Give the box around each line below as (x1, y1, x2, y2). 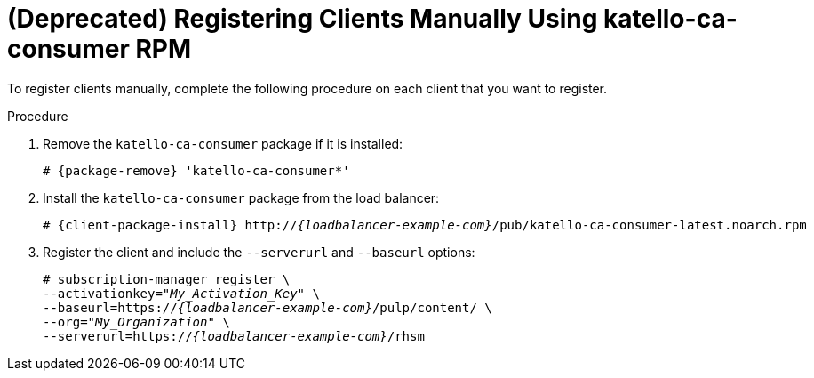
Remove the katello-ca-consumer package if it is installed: (43, 135, 403, 151)
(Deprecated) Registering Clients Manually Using (7, 4, 598, 34)
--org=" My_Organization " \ (43, 314, 230, 329)
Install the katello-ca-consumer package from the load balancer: (43, 189, 440, 205)
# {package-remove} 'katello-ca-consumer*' (43, 163, 350, 178)
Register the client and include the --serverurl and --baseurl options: (43, 244, 475, 260)
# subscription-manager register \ (43, 271, 291, 286)
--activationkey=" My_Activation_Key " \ (43, 286, 320, 301)
